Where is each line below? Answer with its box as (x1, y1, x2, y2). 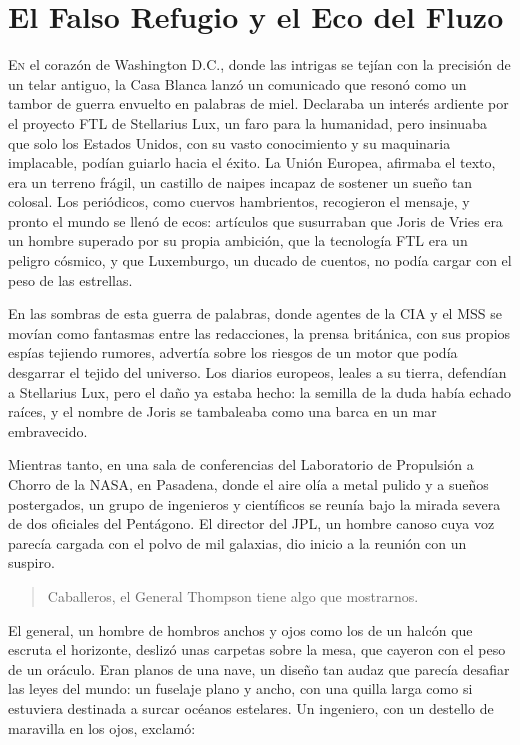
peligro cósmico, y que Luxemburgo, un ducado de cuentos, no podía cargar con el (8, 250, 512, 271)
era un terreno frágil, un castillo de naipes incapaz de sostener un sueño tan (8, 171, 473, 192)
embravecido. (8, 420, 88, 441)
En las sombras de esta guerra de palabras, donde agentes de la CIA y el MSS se (8, 303, 502, 324)
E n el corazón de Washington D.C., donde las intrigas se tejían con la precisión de (8, 54, 511, 75)
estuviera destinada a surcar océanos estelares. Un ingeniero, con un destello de (8, 697, 494, 718)
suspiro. (8, 552, 55, 573)
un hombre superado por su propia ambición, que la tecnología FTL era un (8, 230, 468, 251)
